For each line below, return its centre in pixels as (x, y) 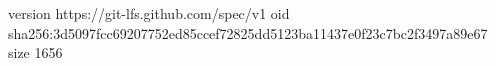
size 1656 (35, 52)
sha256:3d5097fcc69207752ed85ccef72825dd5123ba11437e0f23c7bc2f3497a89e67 (248, 32)
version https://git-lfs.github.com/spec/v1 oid (149, 13)
